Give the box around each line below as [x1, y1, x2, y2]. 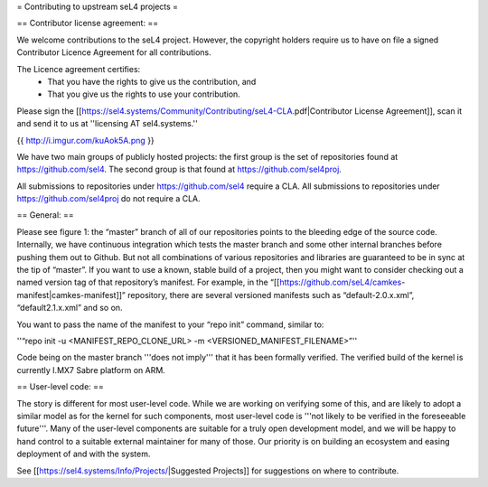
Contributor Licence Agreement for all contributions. [16, 47, 211, 58]
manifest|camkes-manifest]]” [16, 289, 127, 300]
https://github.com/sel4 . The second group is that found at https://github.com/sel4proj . [16, 164, 343, 175]
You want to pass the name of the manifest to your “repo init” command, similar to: [16, 319, 324, 330]
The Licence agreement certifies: [16, 63, 141, 74]
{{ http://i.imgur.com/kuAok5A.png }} [16, 135, 155, 145]
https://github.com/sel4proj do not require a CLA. [16, 193, 201, 204]
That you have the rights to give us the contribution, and [47, 76, 257, 87]
